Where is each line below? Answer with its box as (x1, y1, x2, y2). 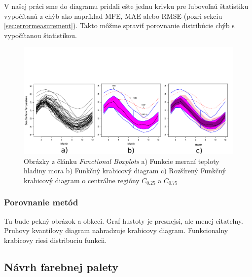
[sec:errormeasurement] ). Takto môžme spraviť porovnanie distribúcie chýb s (4, 20, 235, 31)
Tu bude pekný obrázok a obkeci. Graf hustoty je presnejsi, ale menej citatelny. (4, 215, 244, 226)
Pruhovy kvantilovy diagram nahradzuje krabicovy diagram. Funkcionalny (4, 225, 228, 236)
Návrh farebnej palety (4, 259, 118, 274)
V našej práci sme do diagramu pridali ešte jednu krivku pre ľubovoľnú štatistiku (4, 1, 249, 11)
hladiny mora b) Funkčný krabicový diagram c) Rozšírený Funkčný (24, 165, 226, 176)
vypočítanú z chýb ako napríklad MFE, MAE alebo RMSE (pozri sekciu (4, 10, 222, 21)
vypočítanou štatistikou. (4, 30, 77, 40)
